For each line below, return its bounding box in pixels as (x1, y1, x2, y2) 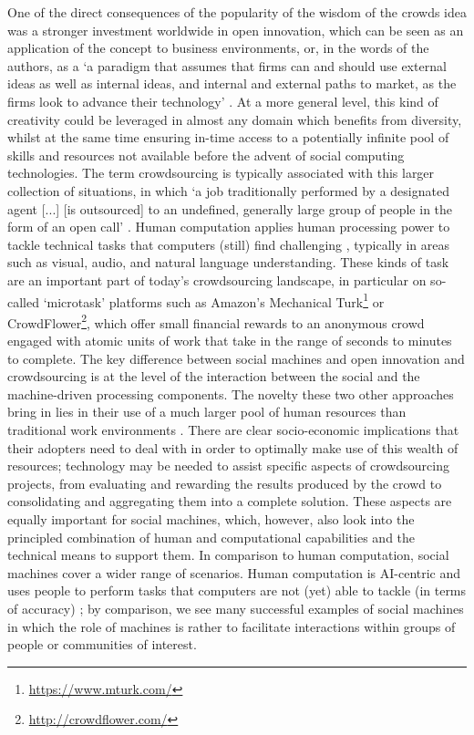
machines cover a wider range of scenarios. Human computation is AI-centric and (7, 563, 461, 582)
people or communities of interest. (7, 635, 197, 654)
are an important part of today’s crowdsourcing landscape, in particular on (7, 270, 427, 289)
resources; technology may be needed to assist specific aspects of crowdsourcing (7, 456, 449, 475)
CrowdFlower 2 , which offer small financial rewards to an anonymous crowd (7, 310, 425, 332)
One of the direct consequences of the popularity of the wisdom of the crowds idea (7, 3, 468, 21)
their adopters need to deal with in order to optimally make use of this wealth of (7, 438, 459, 457)
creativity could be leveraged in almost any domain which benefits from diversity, (7, 109, 462, 129)
